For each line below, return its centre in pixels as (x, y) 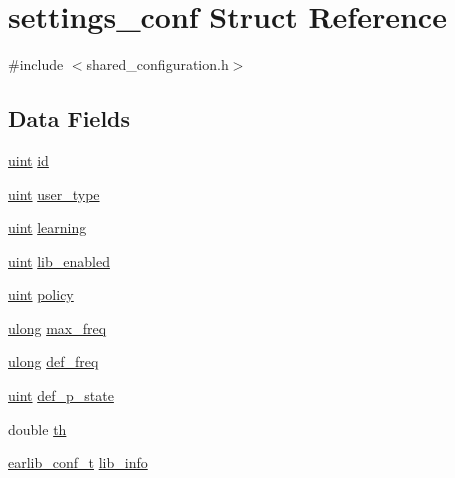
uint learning (47, 227)
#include (36, 64)
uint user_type (54, 193)
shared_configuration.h (157, 64)
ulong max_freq (57, 327)
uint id (28, 159)
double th (37, 428)
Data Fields (69, 118)
